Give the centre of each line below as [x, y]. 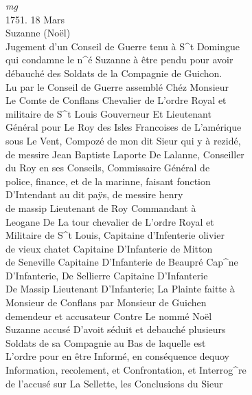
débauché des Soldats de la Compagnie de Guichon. [114, 73]
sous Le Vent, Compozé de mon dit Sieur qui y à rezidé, [123, 140]
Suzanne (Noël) [38, 33]
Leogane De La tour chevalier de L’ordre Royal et [110, 221]
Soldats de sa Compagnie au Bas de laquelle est [106, 342]
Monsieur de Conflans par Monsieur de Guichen [106, 302]
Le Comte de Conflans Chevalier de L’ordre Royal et [116, 100]
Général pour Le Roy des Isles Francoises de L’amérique [124, 127]
